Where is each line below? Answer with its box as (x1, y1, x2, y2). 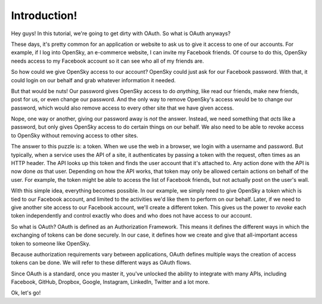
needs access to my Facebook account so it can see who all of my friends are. (11, 57, 205, 64)
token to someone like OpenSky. (11, 240, 91, 247)
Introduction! (11, 9, 78, 22)
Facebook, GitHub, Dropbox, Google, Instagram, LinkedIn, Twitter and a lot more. (11, 278, 210, 286)
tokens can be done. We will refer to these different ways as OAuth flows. (11, 259, 192, 266)
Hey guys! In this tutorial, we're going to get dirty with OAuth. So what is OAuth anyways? (11, 30, 231, 37)
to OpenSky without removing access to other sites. (11, 132, 138, 139)
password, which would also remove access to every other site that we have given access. (11, 104, 234, 111)
